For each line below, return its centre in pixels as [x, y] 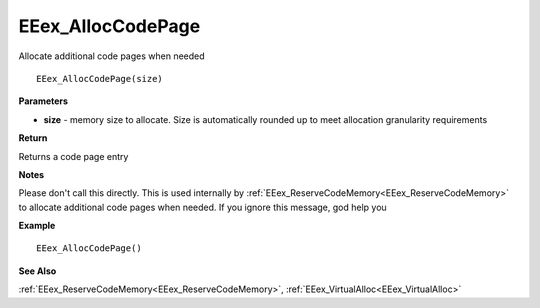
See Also [37, 271]
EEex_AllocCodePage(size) [100, 78]
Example [37, 226]
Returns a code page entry [73, 156]
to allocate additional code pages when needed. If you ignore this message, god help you [202, 207]
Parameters [43, 101]
